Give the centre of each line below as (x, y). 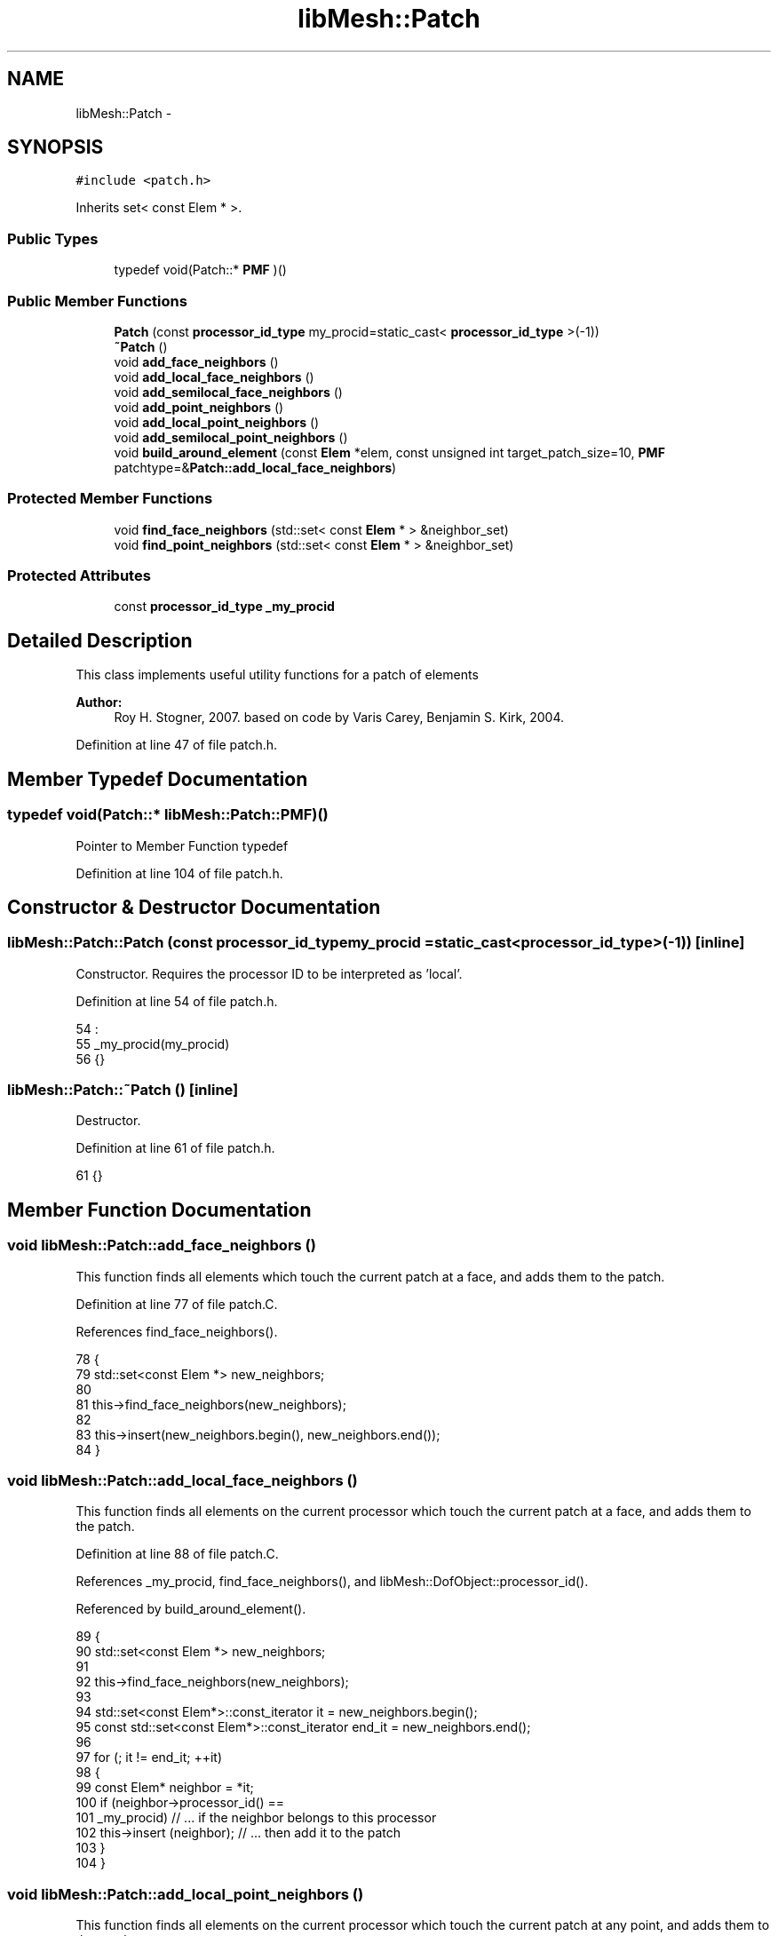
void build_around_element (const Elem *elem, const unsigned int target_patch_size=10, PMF (389, 452)
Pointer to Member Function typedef (182, 845)
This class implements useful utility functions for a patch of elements (277, 675)
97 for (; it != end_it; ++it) (149, 1757)
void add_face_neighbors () (196, 361)
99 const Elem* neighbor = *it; (165, 1788)
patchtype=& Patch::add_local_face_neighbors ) (255, 467)
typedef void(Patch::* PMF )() (200, 270)
